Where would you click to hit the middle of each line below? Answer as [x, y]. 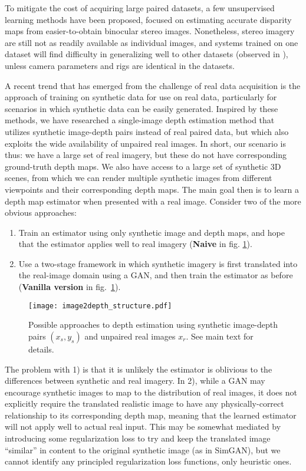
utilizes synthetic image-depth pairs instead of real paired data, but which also [147, 131]
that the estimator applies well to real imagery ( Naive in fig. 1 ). [135, 244]
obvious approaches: [41, 213]
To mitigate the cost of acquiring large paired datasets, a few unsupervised [140, 8]
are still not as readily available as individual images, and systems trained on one [152, 42]
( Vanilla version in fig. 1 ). [70, 287]
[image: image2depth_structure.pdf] [100, 306]
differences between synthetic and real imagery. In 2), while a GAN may [135, 381]
